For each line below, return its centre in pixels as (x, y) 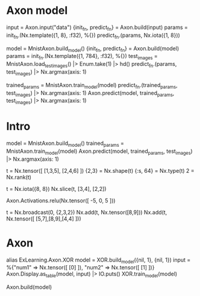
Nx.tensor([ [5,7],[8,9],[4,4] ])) (44, 219)
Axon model (37, 11)
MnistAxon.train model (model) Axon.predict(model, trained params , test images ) (99, 152)
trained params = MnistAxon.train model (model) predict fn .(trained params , (92, 85)
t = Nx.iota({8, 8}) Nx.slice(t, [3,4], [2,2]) (56, 188)
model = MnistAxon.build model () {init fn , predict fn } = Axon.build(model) (93, 49)
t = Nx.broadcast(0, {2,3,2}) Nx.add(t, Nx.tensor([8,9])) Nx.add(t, (87, 212)
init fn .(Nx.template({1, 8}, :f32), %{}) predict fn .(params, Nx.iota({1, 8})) (93, 36)
